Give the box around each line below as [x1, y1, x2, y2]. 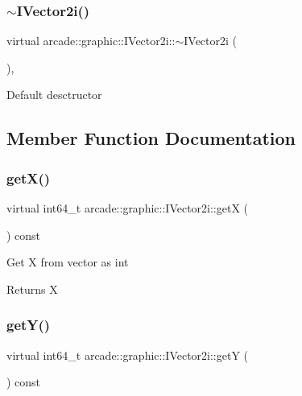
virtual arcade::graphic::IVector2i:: [6, 32, 176, 49]
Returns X [6, 280, 58, 297]
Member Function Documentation [6, 126, 296, 151]
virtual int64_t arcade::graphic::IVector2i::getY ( [6, 346, 249, 363]
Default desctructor [6, 86, 102, 103]
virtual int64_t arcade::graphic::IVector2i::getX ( [6, 200, 249, 216]
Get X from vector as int [6, 254, 129, 270]
